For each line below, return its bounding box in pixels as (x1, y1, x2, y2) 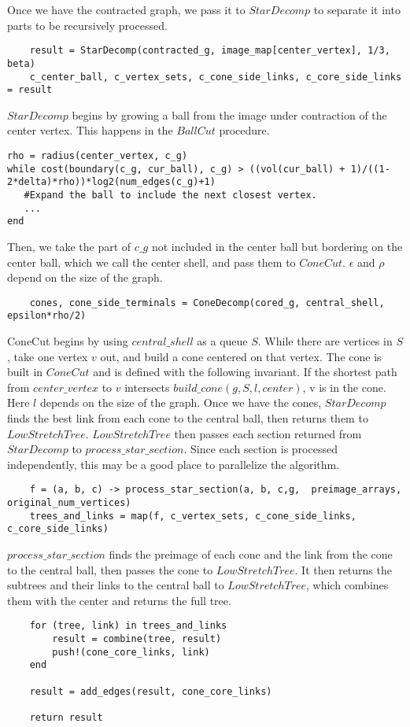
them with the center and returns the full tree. (7, 592, 231, 608)
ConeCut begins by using (7, 333, 128, 349)
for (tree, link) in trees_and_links (29, 620, 227, 632)
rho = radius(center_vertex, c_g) (7, 150, 188, 161)
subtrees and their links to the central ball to (7, 577, 224, 593)
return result (29, 711, 103, 723)
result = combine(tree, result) (52, 633, 222, 645)
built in (7, 363, 43, 380)
